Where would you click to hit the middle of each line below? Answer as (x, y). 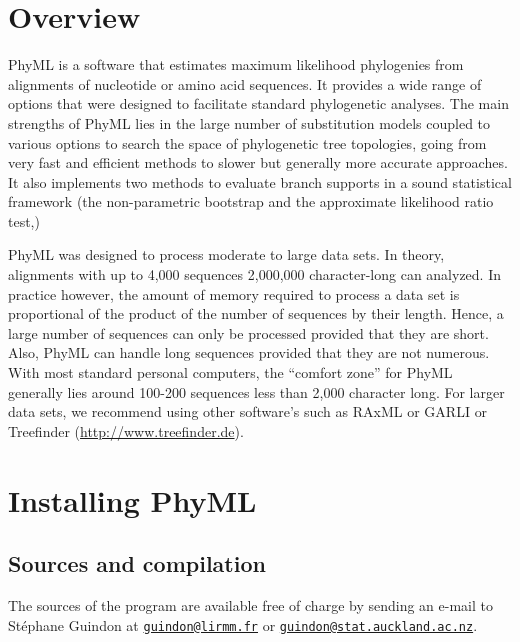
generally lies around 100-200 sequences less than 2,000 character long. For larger (256, 391)
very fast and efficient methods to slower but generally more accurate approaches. (258, 162)
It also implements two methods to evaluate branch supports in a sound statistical (260, 181)
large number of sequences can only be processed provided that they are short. (248, 332)
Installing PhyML (132, 499)
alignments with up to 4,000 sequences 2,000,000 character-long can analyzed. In (255, 274)
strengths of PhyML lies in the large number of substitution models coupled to (249, 122)
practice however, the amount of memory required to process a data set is (234, 293)
